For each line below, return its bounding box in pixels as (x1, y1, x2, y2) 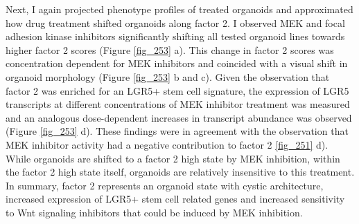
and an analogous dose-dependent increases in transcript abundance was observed (6, 110, 352, 124)
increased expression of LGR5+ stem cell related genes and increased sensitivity (6, 192, 345, 206)
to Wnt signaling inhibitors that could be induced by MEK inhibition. (6, 205, 303, 219)
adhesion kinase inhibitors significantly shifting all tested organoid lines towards (6, 29, 345, 44)
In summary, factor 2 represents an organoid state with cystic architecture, (6, 178, 324, 192)
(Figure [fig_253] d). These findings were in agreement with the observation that (6, 124, 349, 138)
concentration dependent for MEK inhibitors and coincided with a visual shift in (6, 56, 348, 71)
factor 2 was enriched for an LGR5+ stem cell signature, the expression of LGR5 (6, 83, 349, 97)
